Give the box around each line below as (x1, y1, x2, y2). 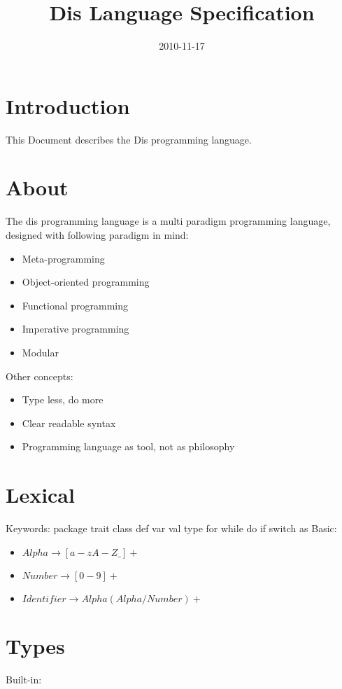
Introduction (6, 91, 130, 120)
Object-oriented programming (22, 274, 150, 289)
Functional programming (22, 298, 128, 312)
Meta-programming (22, 251, 105, 265)
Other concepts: (6, 368, 73, 383)
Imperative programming (22, 321, 129, 336)
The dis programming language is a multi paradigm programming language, (6, 214, 331, 228)
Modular (22, 344, 59, 359)
